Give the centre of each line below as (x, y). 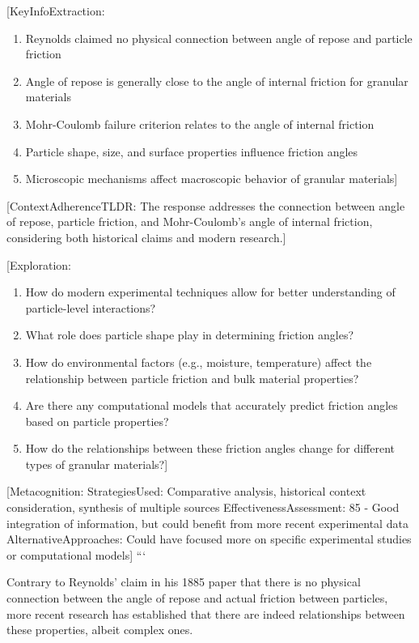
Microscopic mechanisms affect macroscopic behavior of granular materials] (212, 179)
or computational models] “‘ (76, 554)
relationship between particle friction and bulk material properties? (192, 378)
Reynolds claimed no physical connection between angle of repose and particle (219, 38)
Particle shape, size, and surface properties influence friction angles (192, 151)
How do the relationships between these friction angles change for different (210, 448)
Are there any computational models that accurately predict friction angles (212, 405)
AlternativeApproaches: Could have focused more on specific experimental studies (209, 539)
